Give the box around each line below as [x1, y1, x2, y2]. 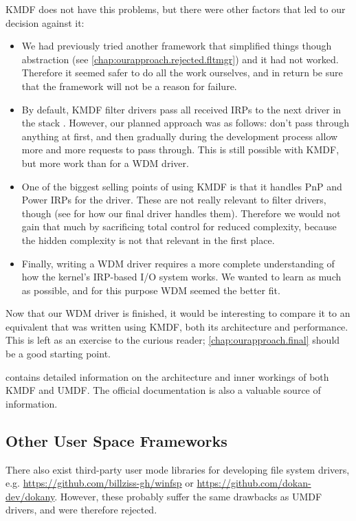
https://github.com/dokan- [197, 476, 311, 490]
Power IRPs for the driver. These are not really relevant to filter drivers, [21, 192, 326, 207]
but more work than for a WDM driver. [21, 155, 189, 170]
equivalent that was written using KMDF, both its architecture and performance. [5, 319, 348, 333]
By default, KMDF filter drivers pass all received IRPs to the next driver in [21, 102, 342, 116]
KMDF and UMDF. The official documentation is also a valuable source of [5, 383, 321, 397]
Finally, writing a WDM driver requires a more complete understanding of [21, 256, 335, 270]
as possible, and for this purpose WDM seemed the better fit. [21, 282, 280, 297]
